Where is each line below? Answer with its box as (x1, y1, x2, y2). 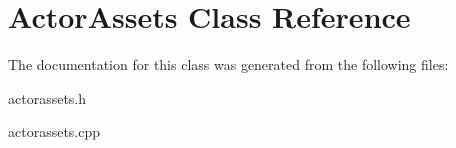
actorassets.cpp (8, 121, 101, 142)
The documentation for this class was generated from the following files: (8, 54, 449, 75)
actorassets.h (8, 87, 87, 108)
